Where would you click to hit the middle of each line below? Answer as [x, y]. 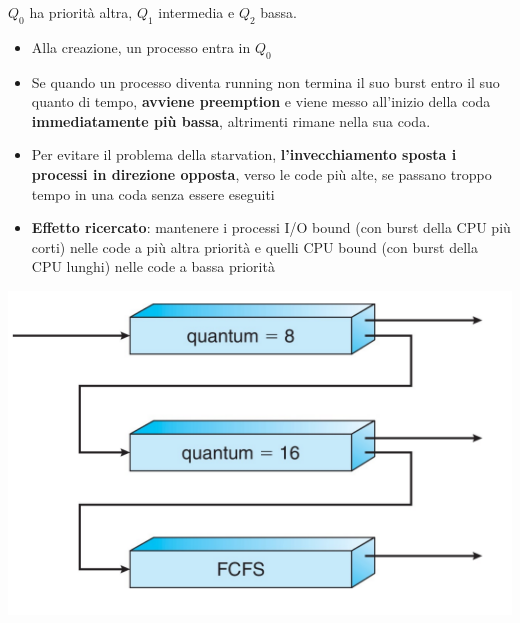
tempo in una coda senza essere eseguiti [153, 193]
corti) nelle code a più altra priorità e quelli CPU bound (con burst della [254, 246]
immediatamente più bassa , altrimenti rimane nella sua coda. [231, 120]
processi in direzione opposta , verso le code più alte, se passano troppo [261, 173]
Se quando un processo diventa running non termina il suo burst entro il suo [265, 81]
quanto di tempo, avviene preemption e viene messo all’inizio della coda [261, 101]
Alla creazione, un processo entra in [141, 46]
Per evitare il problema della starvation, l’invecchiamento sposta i [244, 154]
